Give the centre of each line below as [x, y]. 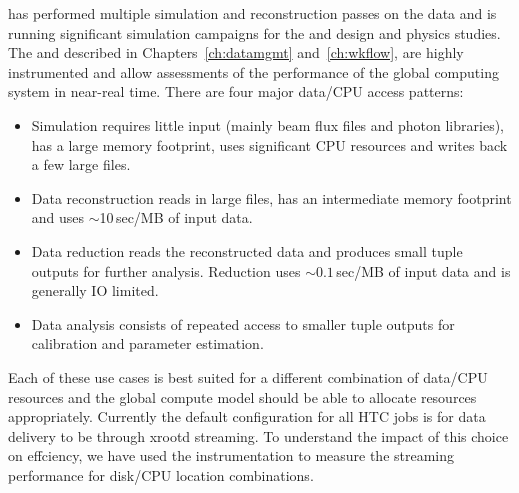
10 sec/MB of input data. [176, 217]
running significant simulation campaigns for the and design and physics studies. [254, 32]
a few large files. [81, 164]
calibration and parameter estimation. [147, 343]
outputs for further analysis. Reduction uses [166, 270]
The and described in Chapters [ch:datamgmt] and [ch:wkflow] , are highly [236, 52]
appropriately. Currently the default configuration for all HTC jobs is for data [247, 416]
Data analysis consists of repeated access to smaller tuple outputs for [243, 323]
